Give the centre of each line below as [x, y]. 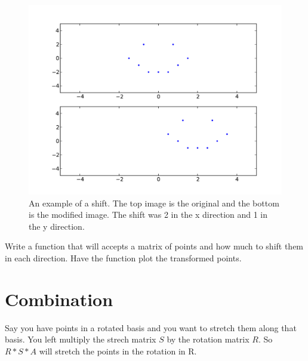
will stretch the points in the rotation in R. [118, 351]
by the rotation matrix [208, 339]
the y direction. [57, 226]
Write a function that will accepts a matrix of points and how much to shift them [154, 246]
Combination [59, 299]
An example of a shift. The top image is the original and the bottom [154, 203]
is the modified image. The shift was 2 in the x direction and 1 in [148, 215]
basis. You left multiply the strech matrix [81, 339]
